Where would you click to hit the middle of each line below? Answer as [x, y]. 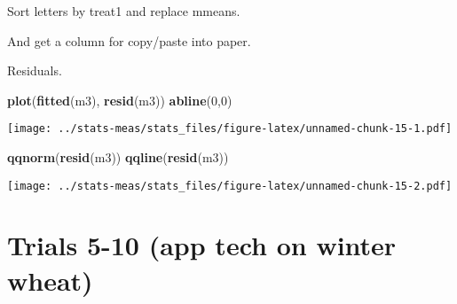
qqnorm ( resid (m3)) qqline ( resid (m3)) [118, 157]
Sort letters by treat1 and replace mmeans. [124, 11]
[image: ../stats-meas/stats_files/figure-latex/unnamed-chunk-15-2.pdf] [230, 186]
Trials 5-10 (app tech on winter [202, 245]
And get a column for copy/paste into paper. [129, 40]
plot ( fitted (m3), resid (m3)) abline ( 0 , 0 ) [120, 100]
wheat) [50, 280]
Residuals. [35, 70]
